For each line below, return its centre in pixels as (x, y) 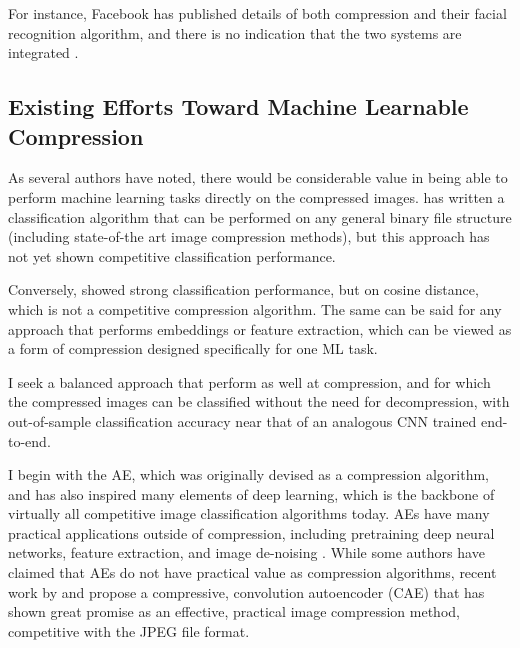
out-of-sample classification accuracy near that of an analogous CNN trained (242, 420)
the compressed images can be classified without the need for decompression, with (259, 401)
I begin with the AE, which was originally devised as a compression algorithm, (248, 474)
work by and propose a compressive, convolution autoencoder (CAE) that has (246, 591)
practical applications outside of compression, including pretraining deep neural (251, 532)
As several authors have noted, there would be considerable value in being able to (258, 177)
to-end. (29, 440)
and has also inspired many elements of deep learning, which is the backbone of (251, 493)
